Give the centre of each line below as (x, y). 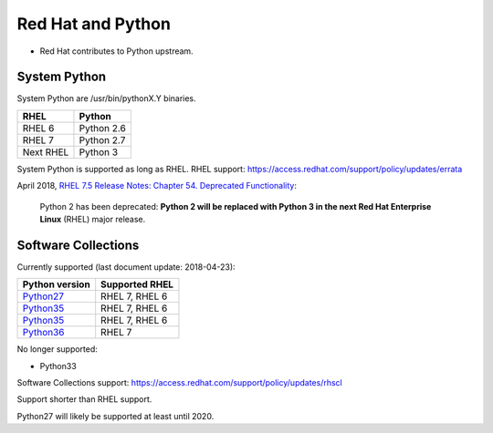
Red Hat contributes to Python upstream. (116, 51)
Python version (56, 284)
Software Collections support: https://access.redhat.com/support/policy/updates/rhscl (179, 383)
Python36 (43, 333)
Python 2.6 (103, 128)
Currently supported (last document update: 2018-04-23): (126, 267)
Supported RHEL (137, 284)
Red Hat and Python (94, 24)
